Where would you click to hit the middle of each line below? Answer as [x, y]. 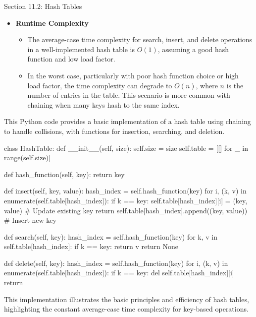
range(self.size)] [27, 158]
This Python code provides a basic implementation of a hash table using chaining [128, 121]
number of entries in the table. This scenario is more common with [129, 95]
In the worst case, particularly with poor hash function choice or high [133, 75]
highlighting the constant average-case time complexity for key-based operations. [126, 309]
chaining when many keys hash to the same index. [103, 104]
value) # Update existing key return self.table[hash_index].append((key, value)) [126, 210]
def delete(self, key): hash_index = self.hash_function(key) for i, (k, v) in [116, 263]
